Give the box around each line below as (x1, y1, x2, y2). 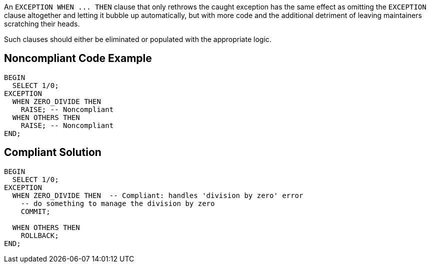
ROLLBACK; (20, 231, 59, 239)
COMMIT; (20, 207, 50, 215)
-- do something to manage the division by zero (20, 199, 215, 207)
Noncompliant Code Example (4, 52, 152, 65)
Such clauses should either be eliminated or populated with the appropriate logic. (4, 35, 271, 43)
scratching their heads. (4, 19, 80, 28)
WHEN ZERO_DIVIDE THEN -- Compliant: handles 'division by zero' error (12, 191, 303, 199)
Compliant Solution (4, 146, 101, 159)
